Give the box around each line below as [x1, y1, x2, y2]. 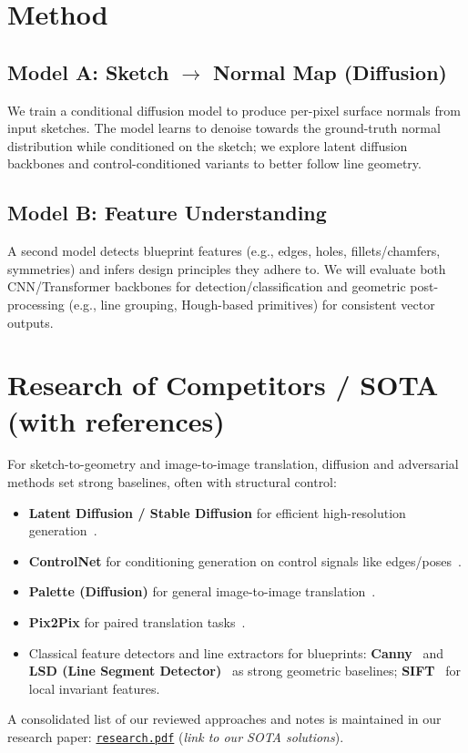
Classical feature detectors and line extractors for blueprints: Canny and [28, 643, 443, 662]
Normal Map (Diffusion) [213, 57, 447, 86]
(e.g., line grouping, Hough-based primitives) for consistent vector [68, 294, 435, 313]
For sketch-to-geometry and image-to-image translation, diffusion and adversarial [7, 454, 459, 473]
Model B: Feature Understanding [7, 198, 327, 227]
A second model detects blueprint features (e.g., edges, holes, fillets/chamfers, [7, 241, 441, 260]
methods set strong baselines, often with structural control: [7, 473, 337, 492]
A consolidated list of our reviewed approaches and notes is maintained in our [7, 709, 442, 728]
